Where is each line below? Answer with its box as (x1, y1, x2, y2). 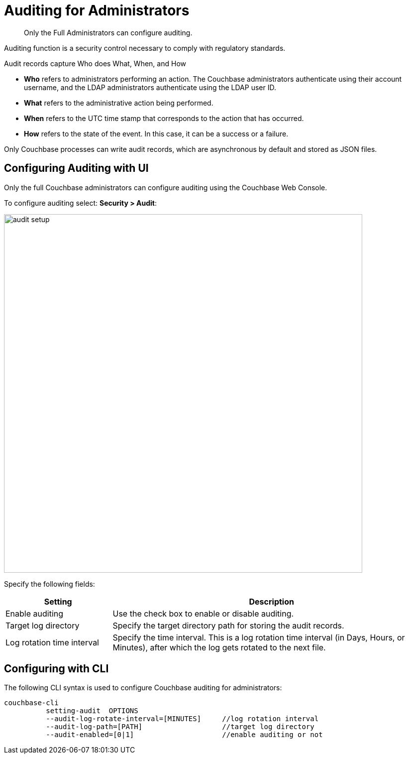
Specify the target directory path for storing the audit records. (112, 620, 344, 631)
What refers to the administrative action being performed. (24, 98, 213, 107)
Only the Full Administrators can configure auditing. (24, 28, 193, 37)
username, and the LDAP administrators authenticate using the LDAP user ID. (24, 83, 276, 92)
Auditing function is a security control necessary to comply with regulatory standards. (4, 43, 286, 52)
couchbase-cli (4, 699, 59, 707)
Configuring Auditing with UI (4, 162, 149, 175)
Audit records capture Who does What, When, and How (4, 59, 186, 68)
